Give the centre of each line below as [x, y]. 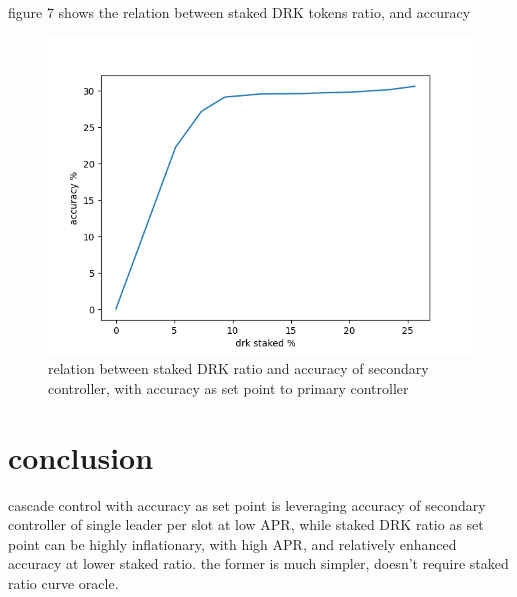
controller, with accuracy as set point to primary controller [228, 387]
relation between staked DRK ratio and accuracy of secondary [238, 368]
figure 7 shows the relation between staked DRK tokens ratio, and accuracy [239, 12]
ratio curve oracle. [63, 582]
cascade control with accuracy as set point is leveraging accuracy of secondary [247, 504]
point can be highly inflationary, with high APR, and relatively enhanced [232, 543]
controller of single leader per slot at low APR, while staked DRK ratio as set [246, 524]
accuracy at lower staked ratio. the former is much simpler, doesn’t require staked [258, 563]
